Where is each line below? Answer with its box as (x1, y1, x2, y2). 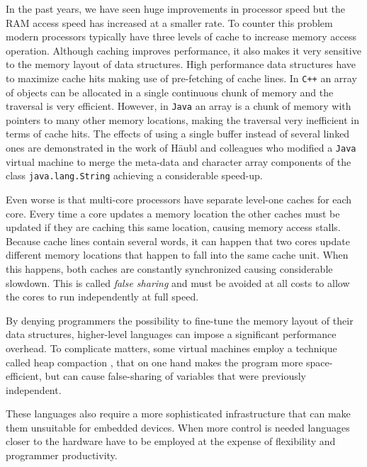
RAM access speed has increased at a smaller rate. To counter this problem (6, 15, 333, 30)
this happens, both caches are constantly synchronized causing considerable (6, 261, 333, 276)
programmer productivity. (6, 448, 118, 463)
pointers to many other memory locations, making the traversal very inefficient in (6, 112, 359, 127)
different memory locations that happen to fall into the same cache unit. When (6, 247, 349, 262)
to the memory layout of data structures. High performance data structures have (6, 57, 356, 72)
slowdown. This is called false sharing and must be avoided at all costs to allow (6, 275, 350, 290)
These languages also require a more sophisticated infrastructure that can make (6, 406, 351, 421)
